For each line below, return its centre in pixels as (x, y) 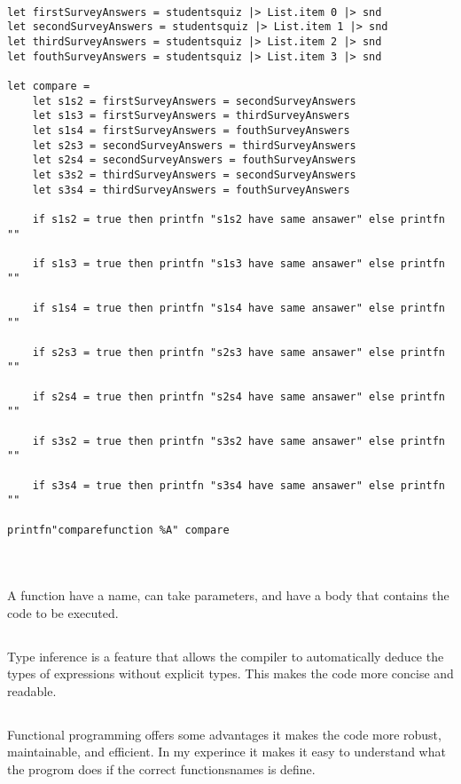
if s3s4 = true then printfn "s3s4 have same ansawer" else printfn (238, 485)
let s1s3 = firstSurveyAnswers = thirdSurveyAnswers (191, 116)
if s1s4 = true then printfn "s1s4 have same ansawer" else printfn (238, 308)
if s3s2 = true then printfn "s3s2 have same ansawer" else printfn (238, 441)
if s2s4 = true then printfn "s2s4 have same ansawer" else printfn (238, 396)
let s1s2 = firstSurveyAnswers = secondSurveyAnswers (194, 101)
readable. (32, 690)
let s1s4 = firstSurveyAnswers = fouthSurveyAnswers (191, 130)
